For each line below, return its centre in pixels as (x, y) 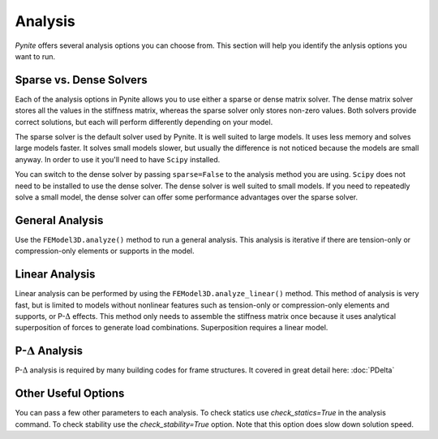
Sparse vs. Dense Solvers (81, 80)
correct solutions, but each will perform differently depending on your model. (144, 122)
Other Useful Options (70, 394)
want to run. (35, 56)
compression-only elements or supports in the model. (105, 251)
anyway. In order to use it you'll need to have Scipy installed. (118, 159)
